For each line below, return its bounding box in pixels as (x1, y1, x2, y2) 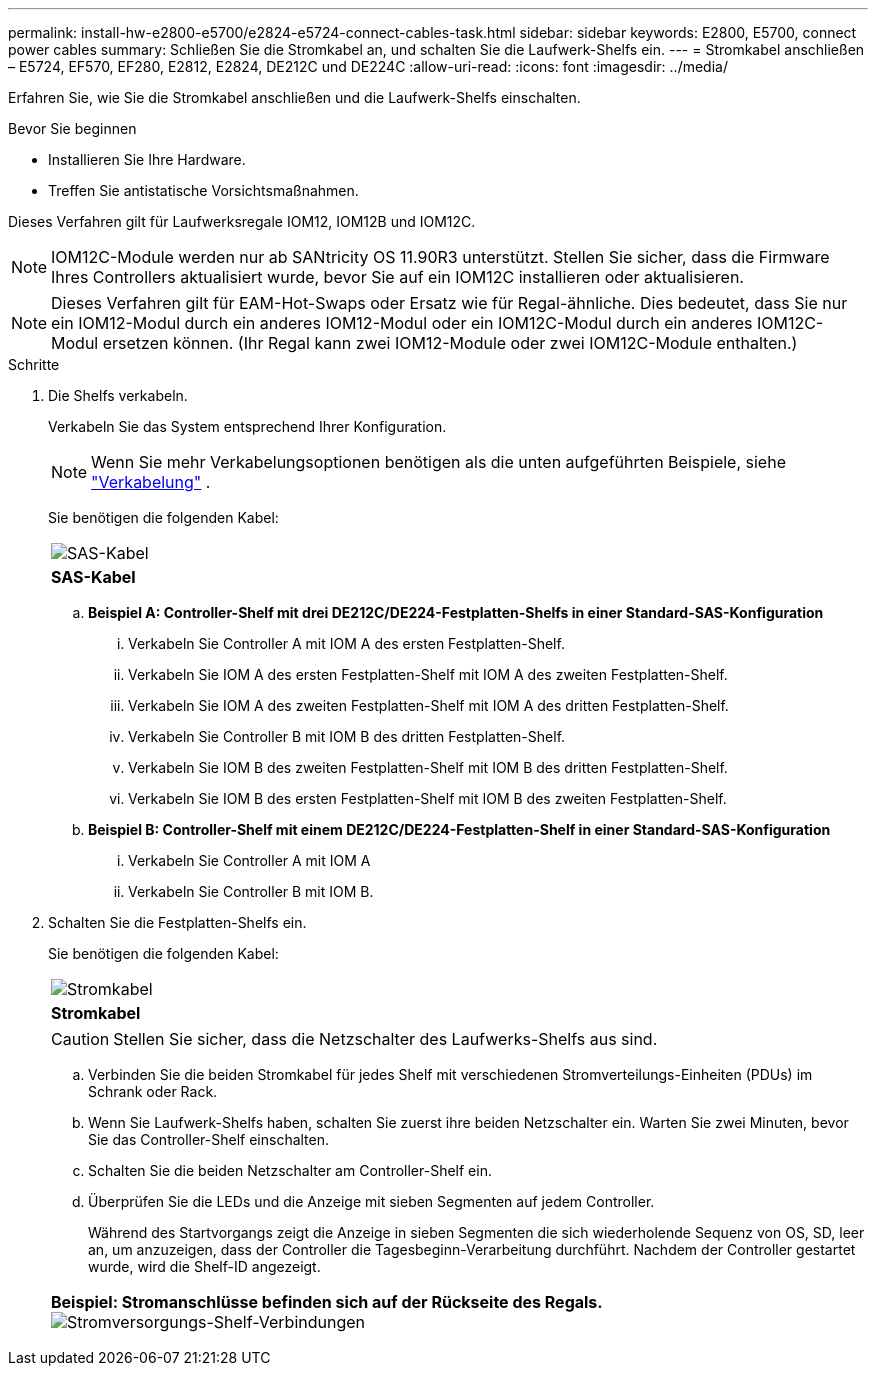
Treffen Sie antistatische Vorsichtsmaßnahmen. (48, 182, 359, 199)
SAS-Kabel (51, 567, 136, 587)
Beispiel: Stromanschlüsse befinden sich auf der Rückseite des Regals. (51, 1292, 603, 1312)
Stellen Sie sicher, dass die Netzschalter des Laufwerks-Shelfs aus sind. (113, 1029, 658, 1049)
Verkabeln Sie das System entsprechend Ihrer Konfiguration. (48, 418, 447, 435)
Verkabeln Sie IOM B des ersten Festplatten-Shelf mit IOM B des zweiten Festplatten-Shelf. (128, 790, 727, 807)
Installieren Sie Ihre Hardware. (48, 151, 246, 168)
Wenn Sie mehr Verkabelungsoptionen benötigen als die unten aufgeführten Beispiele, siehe (91, 452, 786, 472)
